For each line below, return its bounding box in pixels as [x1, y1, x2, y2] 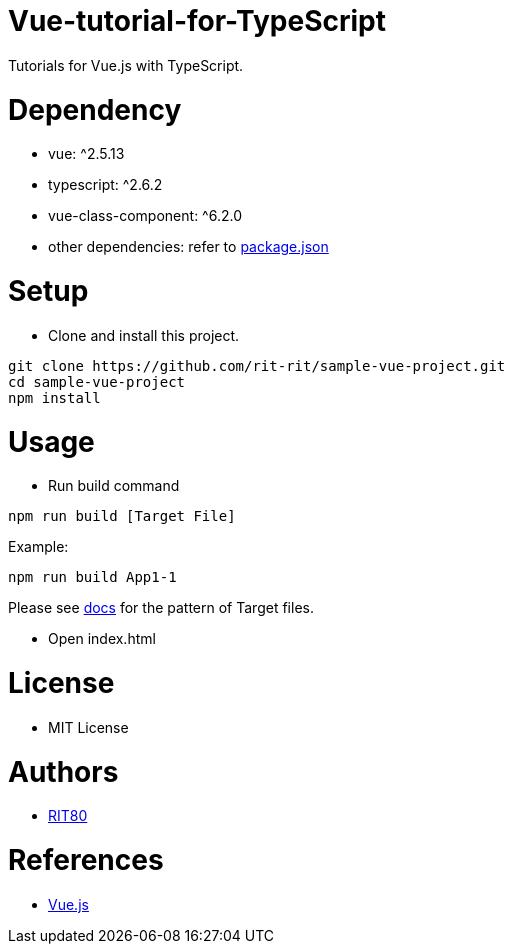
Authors [8, 754, 119, 789]
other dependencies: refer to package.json [48, 238, 329, 256]
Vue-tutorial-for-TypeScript [8, 4, 386, 38]
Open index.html [48, 630, 156, 648]
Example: [8, 538, 69, 556]
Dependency [8, 92, 182, 127]
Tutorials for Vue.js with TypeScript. [8, 56, 244, 74]
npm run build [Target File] [8, 508, 236, 525]
